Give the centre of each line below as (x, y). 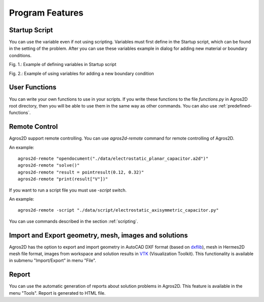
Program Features (46, 13)
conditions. (20, 55)
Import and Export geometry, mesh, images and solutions (99, 235)
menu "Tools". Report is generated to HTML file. (57, 293)
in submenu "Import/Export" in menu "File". (53, 260)
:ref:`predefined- (235, 106)
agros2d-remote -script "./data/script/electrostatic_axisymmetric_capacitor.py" (118, 210)
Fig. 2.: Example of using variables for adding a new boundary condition (81, 73)
